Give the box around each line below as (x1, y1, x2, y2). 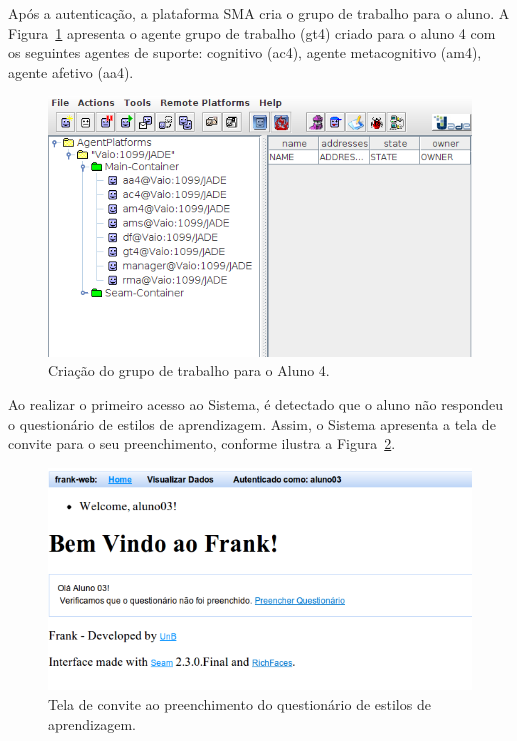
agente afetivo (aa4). (8, 61, 134, 82)
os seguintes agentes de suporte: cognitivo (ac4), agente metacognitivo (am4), (8, 42, 482, 63)
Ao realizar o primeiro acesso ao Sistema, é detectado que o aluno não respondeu (8, 393, 504, 414)
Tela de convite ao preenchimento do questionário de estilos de (48, 694, 431, 715)
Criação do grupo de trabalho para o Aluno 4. (48, 360, 330, 381)
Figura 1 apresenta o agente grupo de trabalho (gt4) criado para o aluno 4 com (8, 22, 496, 43)
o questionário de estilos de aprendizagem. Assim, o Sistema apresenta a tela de (8, 413, 496, 434)
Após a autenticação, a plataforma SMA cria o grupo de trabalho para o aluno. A (8, 3, 510, 23)
